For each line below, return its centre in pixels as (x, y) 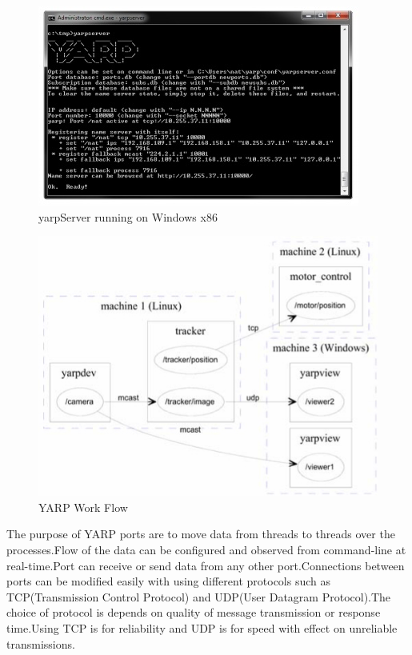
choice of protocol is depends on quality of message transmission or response (194, 612)
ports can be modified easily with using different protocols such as (169, 581)
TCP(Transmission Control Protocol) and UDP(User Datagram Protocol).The (199, 596)
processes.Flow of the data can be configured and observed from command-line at (206, 550)
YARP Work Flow (83, 507)
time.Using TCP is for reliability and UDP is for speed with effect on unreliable (202, 628)
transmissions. (41, 643)
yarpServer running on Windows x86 (128, 216)
